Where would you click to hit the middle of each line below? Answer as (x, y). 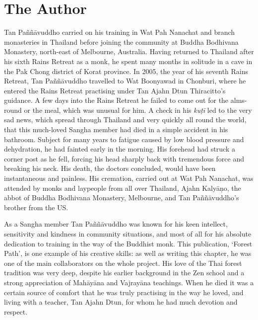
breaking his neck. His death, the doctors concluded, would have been (110, 168)
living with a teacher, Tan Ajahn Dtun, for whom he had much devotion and (121, 302)
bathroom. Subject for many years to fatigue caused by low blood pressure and (124, 139)
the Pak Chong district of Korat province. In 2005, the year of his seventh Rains (126, 71)
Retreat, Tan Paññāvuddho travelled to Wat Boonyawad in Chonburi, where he (125, 81)
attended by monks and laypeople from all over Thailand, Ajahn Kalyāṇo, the (123, 188)
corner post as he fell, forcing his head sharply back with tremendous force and (124, 158)
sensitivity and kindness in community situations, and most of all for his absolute (128, 234)
